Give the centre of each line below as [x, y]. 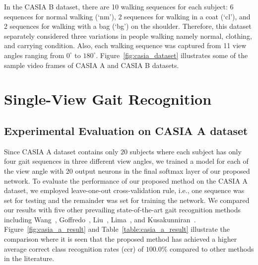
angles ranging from [34, 55]
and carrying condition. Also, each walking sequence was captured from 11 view [125, 45]
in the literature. [29, 258]
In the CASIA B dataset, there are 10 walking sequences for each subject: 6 [119, 6]
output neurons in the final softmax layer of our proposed [162, 170]
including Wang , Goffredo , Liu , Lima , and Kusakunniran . [100, 219]
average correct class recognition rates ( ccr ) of [74, 248]
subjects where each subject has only [186, 151]
